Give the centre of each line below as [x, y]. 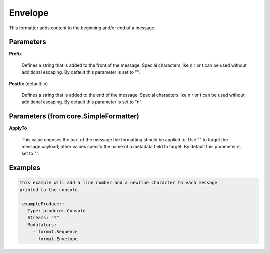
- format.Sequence [55, 232]
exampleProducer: [44, 204]
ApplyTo [18, 128]
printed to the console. [50, 190]
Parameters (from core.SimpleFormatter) [74, 117]
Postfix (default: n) [29, 84]
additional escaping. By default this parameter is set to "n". [82, 102]
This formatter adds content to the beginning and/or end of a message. [82, 28]
